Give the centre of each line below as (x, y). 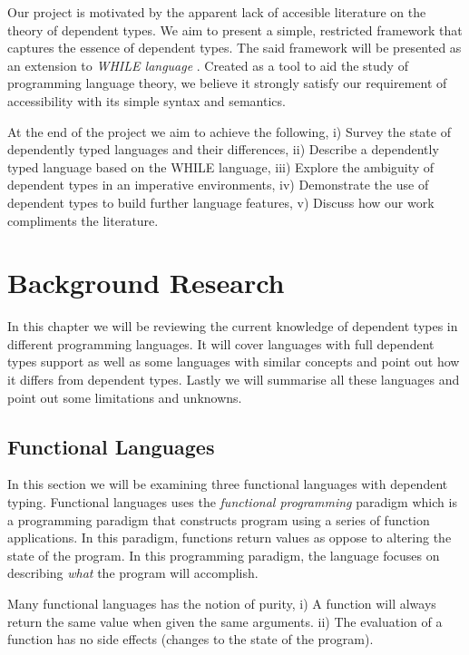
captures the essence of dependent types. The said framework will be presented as (234, 48)
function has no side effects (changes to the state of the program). (191, 639)
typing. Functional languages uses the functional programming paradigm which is (232, 502)
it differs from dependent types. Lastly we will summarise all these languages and (234, 380)
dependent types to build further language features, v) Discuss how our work (221, 202)
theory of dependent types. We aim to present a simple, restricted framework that (235, 29)
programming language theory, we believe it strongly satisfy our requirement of (227, 83)
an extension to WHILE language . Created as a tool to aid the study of (208, 65)
